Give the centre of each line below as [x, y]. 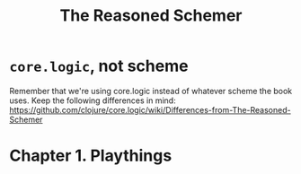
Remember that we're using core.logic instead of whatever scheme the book [151, 91]
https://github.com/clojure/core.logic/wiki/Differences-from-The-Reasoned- [150, 109]
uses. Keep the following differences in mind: [93, 100]
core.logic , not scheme [99, 66]
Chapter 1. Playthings [91, 156]
